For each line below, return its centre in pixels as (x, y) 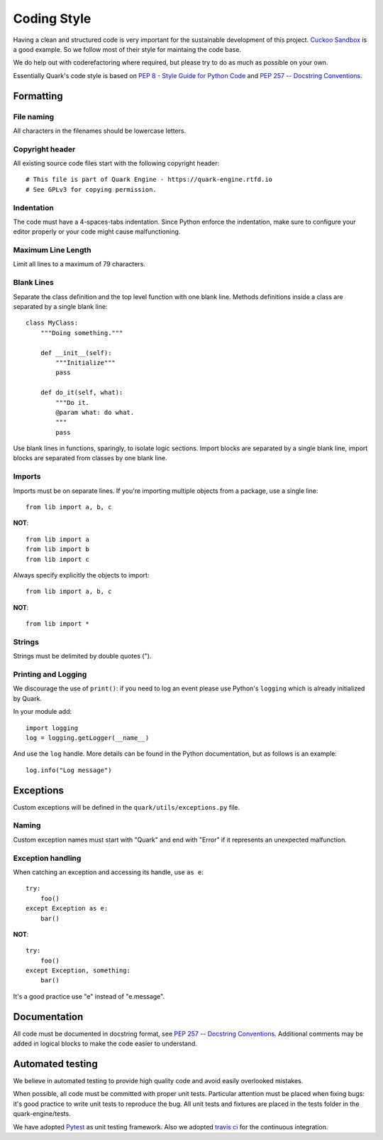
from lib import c (58, 559)
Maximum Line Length (52, 250)
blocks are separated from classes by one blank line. (90, 458)
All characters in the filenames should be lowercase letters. (100, 131)
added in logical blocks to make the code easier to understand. (105, 1043)
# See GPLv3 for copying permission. (91, 189)
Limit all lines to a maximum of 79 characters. (79, 264)
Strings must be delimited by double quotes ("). (82, 656)
